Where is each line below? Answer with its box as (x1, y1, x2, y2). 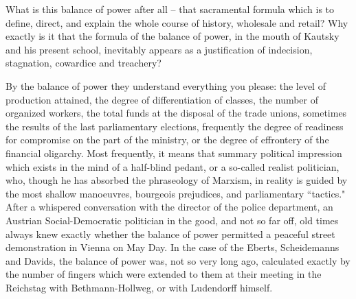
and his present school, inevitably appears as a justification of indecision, (5, 42, 313, 56)
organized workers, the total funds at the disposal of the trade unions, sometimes (5, 106, 347, 120)
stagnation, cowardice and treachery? (5, 56, 162, 70)
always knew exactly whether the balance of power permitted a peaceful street (5, 226, 335, 241)
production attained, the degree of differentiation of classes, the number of (5, 92, 319, 106)
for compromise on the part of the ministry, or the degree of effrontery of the (5, 132, 329, 147)
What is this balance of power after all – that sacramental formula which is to (5, 2, 335, 16)
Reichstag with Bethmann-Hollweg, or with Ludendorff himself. (5, 280, 273, 294)
